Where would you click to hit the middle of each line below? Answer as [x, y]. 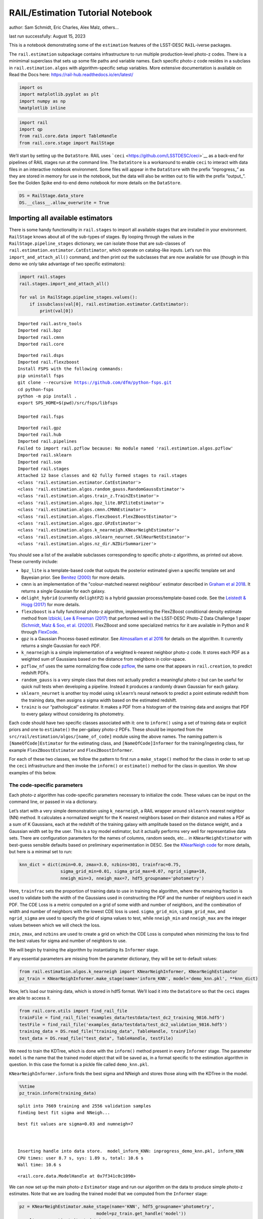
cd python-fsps [36, 389]
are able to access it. [30, 998]
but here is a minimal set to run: [41, 851]
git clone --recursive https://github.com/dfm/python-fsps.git [95, 383]
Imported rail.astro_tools [50, 324]
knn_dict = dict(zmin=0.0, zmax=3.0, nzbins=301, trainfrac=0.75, [100, 865]
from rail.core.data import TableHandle [68, 136]
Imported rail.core [41, 344]
